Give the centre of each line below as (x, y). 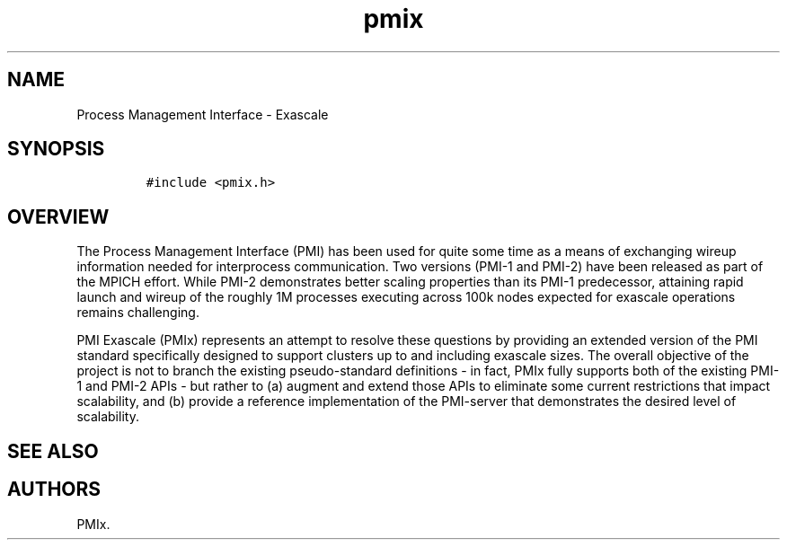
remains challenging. (138, 313)
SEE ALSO (53, 451)
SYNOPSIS (56, 149)
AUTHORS (54, 490)
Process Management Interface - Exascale (203, 114)
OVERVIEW (58, 216)
